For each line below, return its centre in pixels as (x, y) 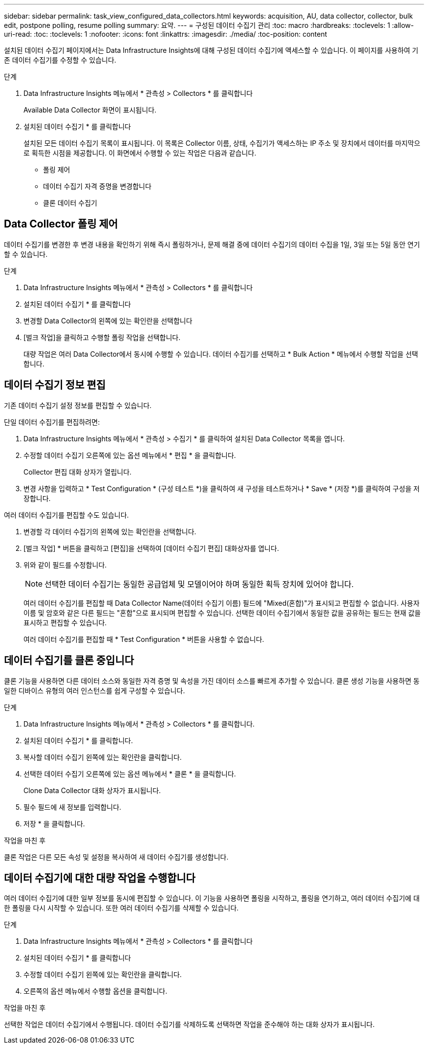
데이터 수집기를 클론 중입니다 (69, 661)
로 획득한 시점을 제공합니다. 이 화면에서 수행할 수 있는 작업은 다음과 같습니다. (140, 153)
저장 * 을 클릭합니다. (54, 823)
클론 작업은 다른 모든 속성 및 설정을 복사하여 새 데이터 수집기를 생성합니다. (116, 857)
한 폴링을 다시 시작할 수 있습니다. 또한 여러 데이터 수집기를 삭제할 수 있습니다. (121, 908)
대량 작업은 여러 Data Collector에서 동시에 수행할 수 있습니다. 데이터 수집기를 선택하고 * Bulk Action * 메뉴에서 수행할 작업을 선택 (221, 354)
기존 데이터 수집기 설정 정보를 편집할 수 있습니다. (78, 405)
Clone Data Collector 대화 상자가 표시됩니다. (92, 790)
